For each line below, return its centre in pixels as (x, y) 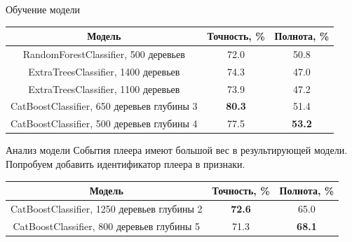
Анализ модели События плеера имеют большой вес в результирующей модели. (177, 150)
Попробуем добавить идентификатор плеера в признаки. (126, 164)
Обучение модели (43, 9)
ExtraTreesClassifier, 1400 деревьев (104, 71)
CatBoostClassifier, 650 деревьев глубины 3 (104, 106)
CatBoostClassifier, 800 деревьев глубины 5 (106, 226)
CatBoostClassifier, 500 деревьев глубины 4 (104, 123)
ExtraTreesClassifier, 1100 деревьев (104, 88)
